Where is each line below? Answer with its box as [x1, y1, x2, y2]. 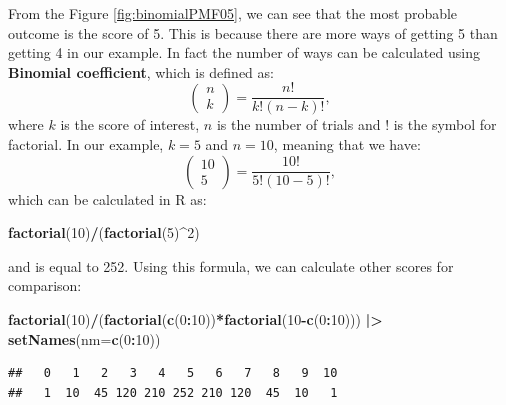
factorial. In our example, [8, 134, 164, 155]
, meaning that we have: [273, 134, 421, 155]
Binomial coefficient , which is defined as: [8, 61, 274, 82]
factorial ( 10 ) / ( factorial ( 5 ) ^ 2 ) [8, 222, 200, 243]
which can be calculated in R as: [8, 188, 207, 209]
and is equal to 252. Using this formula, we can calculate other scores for [8, 255, 454, 276]
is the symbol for [393, 114, 497, 135]
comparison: [8, 275, 82, 296]
